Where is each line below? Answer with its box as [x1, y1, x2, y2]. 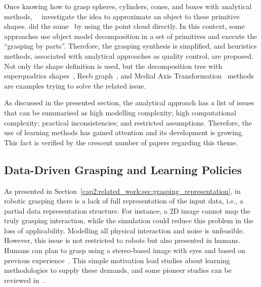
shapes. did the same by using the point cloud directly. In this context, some [4, 21, 245, 31]
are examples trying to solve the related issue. [4, 80, 146, 91]
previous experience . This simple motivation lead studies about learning [4, 255, 230, 265]
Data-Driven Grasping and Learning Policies [4, 161, 242, 177]
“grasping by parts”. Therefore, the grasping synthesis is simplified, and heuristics [4, 40, 257, 51]
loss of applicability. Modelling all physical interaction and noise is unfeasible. [4, 225, 245, 235]
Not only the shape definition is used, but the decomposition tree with [4, 60, 223, 71]
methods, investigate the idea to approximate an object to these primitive [4, 11, 240, 21]
